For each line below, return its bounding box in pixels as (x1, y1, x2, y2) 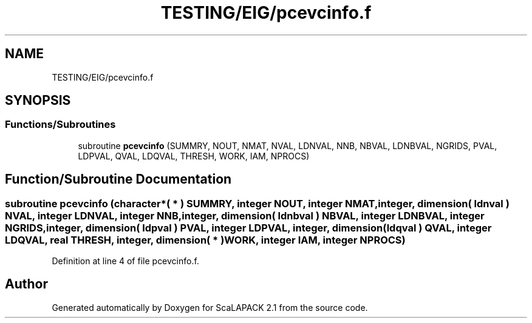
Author (5, 276, 48, 292)
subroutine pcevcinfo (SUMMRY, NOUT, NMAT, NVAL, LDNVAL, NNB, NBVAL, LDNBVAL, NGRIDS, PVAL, (78, 140, 497, 151)
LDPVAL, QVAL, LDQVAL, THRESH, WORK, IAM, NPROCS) (78, 150, 310, 161)
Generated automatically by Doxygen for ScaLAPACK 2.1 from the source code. (52, 302, 368, 313)
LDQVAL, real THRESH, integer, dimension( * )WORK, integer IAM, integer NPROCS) (5, 233, 406, 246)
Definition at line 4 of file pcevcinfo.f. (52, 256, 199, 267)
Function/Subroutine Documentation (5, 171, 232, 187)
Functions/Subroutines (5, 118, 116, 131)
